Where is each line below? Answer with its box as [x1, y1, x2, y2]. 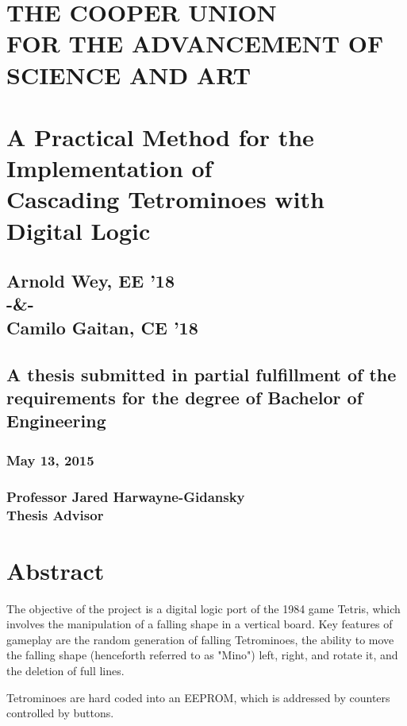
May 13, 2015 [6, 450, 94, 469]
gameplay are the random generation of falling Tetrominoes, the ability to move [6, 631, 394, 647]
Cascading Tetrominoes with [6, 183, 324, 215]
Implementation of [6, 152, 213, 184]
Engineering [6, 408, 106, 433]
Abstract [6, 554, 105, 586]
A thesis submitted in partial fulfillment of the [6, 361, 397, 386]
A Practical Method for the [6, 120, 314, 153]
